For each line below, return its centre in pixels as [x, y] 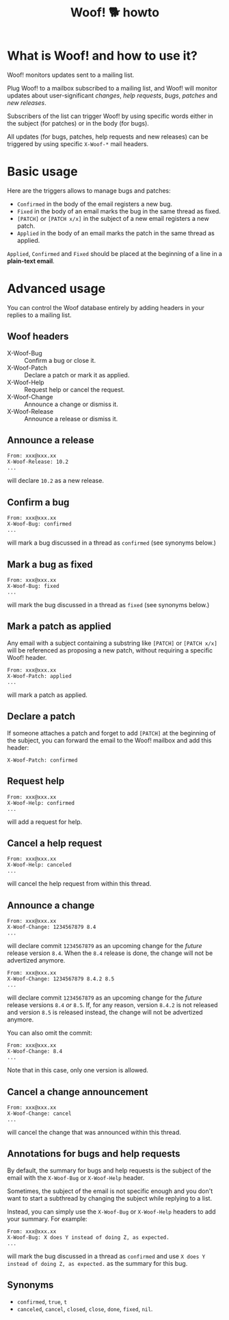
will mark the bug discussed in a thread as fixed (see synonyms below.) [108, 605]
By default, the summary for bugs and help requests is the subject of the [109, 1170]
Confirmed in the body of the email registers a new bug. [95, 204]
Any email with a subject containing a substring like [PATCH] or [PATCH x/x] [112, 643]
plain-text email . [31, 261]
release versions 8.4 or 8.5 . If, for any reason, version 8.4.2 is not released [112, 1005]
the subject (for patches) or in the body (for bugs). [78, 123]
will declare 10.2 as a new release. [56, 481]
